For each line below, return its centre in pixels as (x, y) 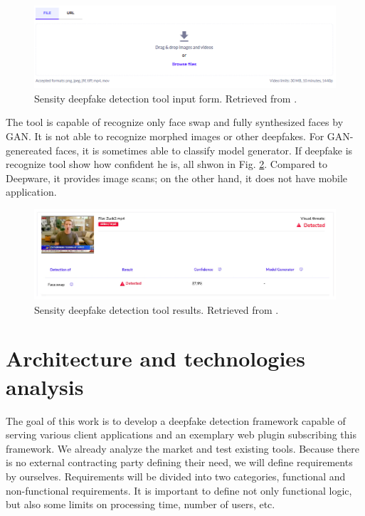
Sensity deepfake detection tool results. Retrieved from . (157, 309)
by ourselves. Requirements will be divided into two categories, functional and (176, 476)
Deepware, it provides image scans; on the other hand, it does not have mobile (177, 178)
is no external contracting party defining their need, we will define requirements (179, 462)
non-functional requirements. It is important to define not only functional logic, (179, 490)
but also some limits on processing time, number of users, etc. (141, 504)
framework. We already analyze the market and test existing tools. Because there (182, 448)
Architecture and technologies (155, 358)
